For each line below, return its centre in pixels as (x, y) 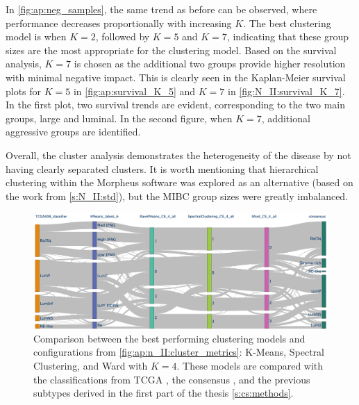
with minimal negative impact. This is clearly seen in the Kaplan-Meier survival (176, 77)
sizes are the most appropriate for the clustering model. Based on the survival (171, 50)
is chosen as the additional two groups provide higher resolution (210, 64)
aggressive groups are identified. (73, 132)
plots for (24, 91)
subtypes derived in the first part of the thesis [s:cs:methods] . (164, 393)
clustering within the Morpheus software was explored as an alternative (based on (179, 182)
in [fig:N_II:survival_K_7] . (286, 91)
